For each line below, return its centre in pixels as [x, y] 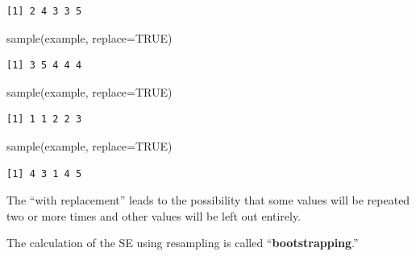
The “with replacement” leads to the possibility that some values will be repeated [208, 200]
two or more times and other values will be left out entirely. [154, 215]
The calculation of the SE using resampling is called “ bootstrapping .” [183, 243]
